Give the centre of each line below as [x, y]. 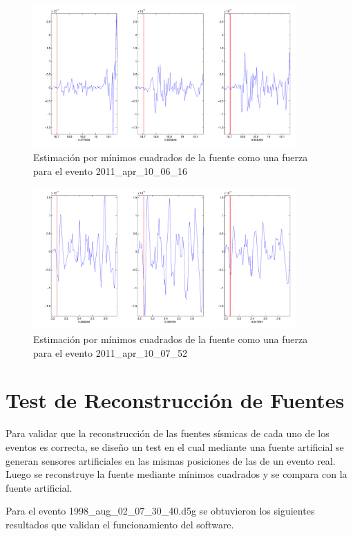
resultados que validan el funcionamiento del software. [120, 524]
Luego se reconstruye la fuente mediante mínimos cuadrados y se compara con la [176, 474]
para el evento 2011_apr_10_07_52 [110, 352]
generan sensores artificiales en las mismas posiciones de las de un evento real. [171, 460]
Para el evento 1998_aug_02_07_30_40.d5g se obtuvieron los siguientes [160, 511]
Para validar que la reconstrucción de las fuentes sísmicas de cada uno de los [168, 433]
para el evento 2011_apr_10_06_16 [110, 170]
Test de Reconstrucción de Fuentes [175, 400]
